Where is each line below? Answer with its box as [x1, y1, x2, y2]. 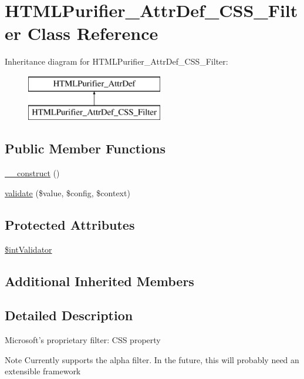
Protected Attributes [5, 215, 135, 233]
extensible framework [5, 365, 81, 377]
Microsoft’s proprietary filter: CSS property [5, 334, 161, 346]
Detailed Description [5, 306, 133, 324]
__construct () [5, 167, 60, 179]
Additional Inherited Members [5, 271, 194, 290]
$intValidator [5, 243, 52, 255]
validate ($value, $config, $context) [5, 186, 130, 199]
